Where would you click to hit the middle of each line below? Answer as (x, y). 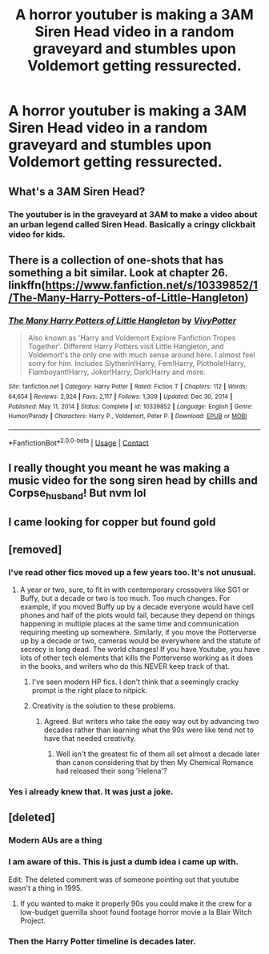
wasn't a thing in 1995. (45, 888)
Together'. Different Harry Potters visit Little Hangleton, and (126, 347)
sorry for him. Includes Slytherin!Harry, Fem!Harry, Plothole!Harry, (137, 364)
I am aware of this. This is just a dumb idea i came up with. (123, 862)
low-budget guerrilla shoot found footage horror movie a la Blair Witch (136, 912)
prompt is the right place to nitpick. (90, 690)
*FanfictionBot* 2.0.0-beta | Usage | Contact (79, 442)
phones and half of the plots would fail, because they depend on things (137, 615)
